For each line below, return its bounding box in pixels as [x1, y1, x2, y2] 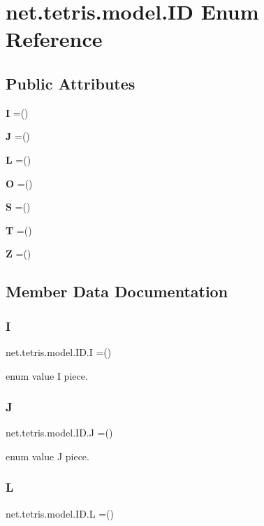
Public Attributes [6, 72, 135, 94]
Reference [6, 24, 103, 53]
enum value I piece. [6, 368, 88, 383]
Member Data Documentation [6, 280, 228, 302]
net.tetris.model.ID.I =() [6, 344, 112, 359]
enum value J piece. [6, 448, 89, 463]
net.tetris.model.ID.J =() [6, 425, 113, 440]
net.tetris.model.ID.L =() [6, 506, 114, 520]
